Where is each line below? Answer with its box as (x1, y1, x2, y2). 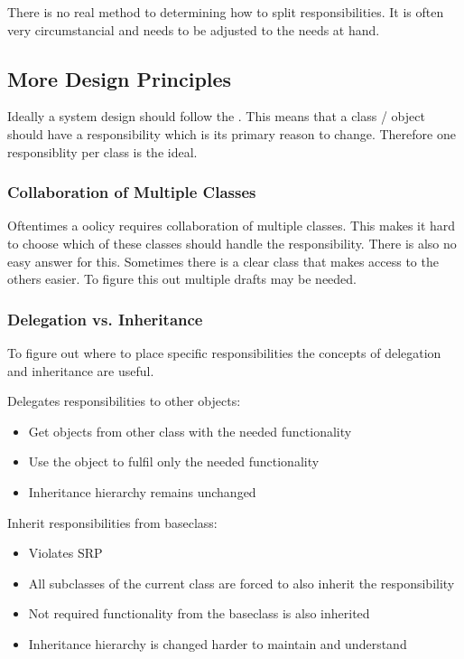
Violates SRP (28, 543, 103, 562)
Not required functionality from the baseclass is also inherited (28, 604, 370, 623)
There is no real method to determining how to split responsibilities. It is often (7, 3, 444, 21)
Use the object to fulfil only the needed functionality (28, 452, 320, 471)
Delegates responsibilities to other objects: (7, 391, 241, 410)
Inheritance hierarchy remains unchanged (28, 482, 256, 501)
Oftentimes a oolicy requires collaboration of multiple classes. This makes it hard (7, 216, 456, 235)
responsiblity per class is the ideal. (7, 142, 198, 161)
